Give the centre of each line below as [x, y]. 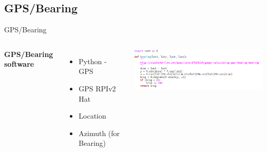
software [19, 64]
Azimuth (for [99, 133]
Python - [93, 61]
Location [92, 116]
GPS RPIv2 [97, 88]
